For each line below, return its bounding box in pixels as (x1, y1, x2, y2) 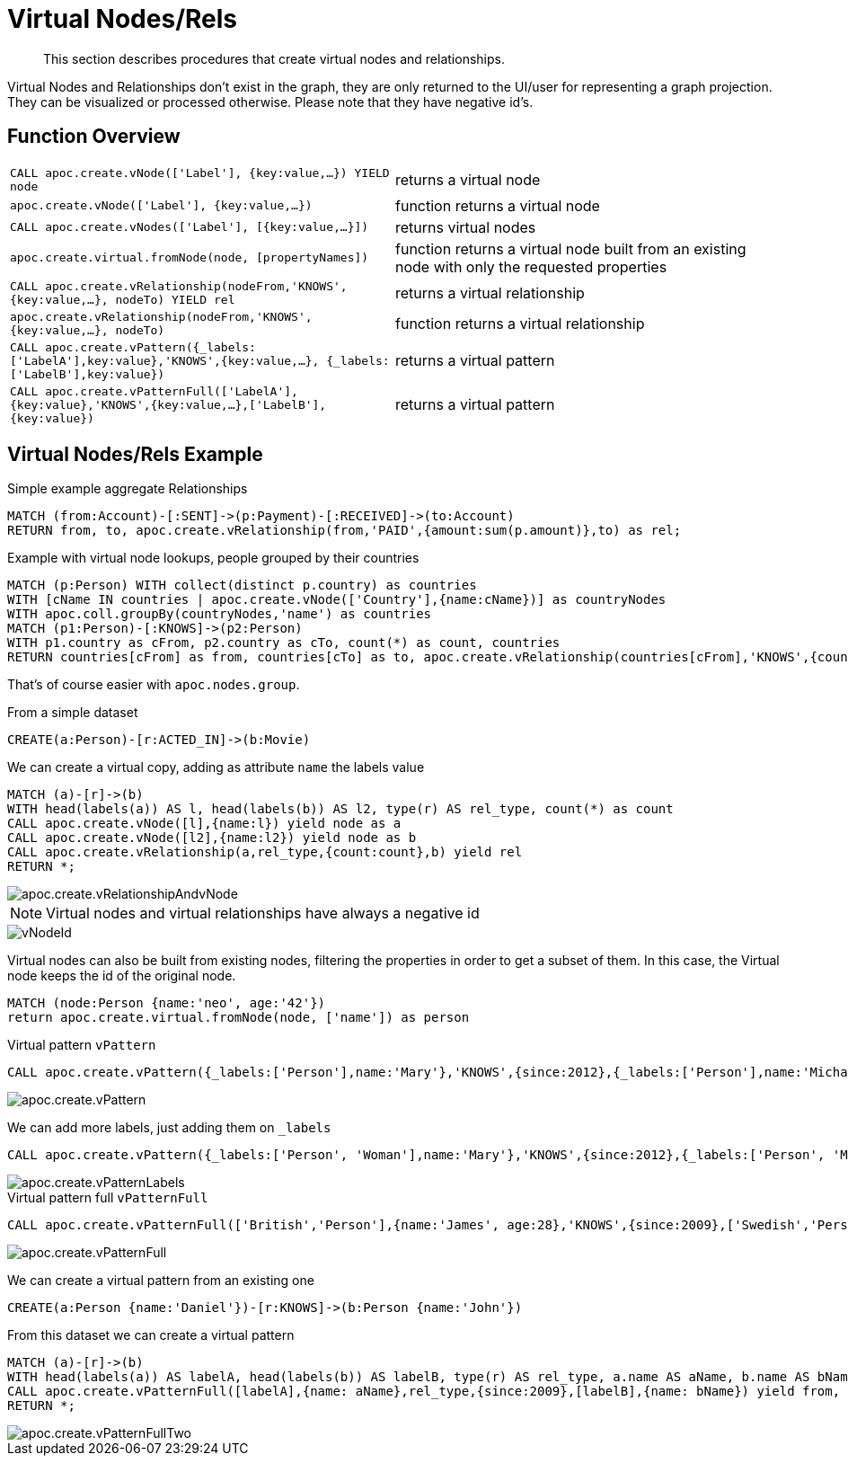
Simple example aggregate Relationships (7, 481, 248, 497)
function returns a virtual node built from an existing (395, 239, 746, 258)
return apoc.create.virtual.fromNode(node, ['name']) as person (7, 1010, 470, 1025)
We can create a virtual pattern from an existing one (7, 1272, 314, 1289)
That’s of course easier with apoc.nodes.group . (7, 677, 300, 693)
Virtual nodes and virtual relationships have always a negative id (46, 904, 480, 923)
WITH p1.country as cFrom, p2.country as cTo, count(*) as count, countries (7, 635, 561, 651)
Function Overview (7, 125, 181, 148)
